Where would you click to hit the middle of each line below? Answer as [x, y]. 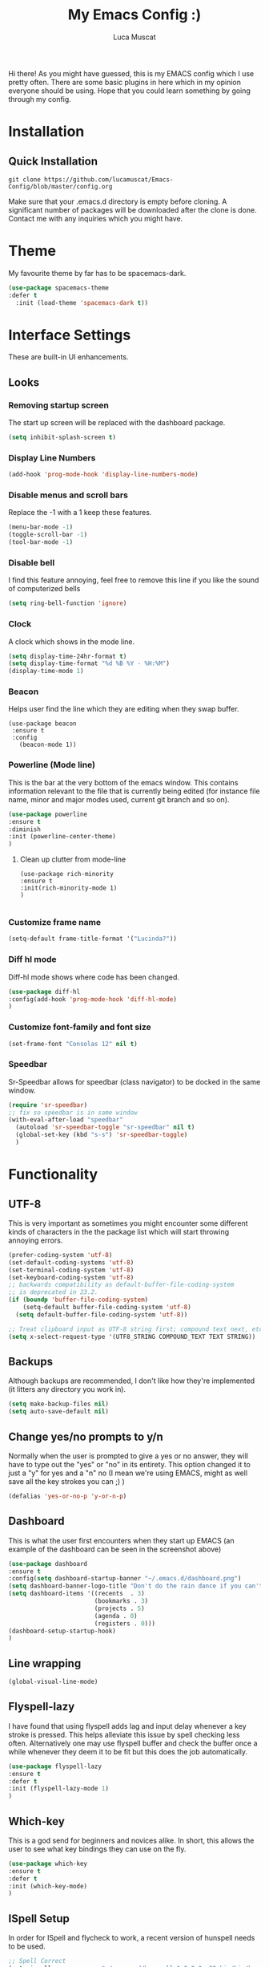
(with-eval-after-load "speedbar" [66, 1120]
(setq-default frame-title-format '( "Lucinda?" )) [93, 939]
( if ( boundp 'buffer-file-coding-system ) [78, 1300]
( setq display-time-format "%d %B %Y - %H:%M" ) [89, 663]
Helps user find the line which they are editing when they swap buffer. [124, 709]
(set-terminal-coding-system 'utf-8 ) [71, 1270]
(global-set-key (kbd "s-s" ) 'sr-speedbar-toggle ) [102, 1135]
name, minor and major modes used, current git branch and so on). [119, 799]
